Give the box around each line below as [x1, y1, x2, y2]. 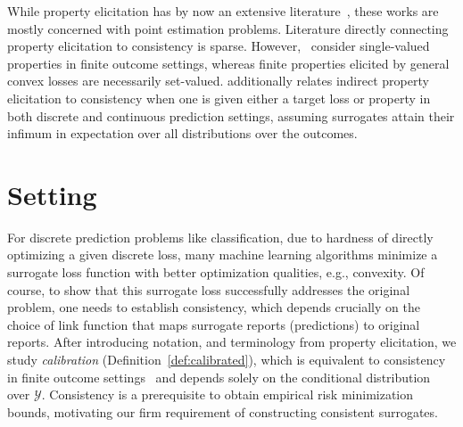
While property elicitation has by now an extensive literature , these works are [7, 2, 439, 20]
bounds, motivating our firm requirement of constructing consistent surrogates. [7, 402, 438, 421]
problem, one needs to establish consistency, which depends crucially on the [7, 298, 420, 316]
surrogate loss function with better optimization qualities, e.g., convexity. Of [7, 263, 425, 282]
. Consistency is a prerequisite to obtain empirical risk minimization [41, 385, 414, 404]
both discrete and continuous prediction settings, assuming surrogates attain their [7, 106, 455, 125]
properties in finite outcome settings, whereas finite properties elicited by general [7, 53, 450, 72]
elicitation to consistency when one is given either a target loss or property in [7, 88, 431, 107]
